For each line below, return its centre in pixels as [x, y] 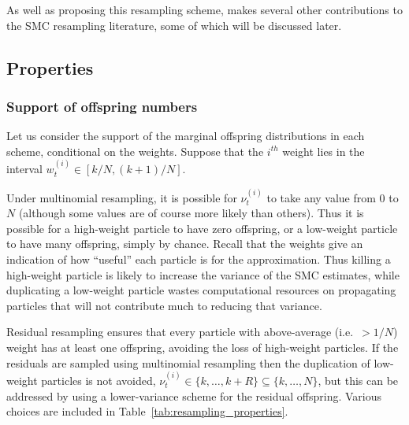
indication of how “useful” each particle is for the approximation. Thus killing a [199, 259]
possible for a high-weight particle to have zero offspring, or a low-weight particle [202, 228]
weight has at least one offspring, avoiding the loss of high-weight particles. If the [203, 347]
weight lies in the [323, 151]
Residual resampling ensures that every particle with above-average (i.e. [180, 332]
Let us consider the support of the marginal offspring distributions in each [186, 136]
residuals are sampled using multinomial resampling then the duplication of [188, 362]
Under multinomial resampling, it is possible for [122, 197]
